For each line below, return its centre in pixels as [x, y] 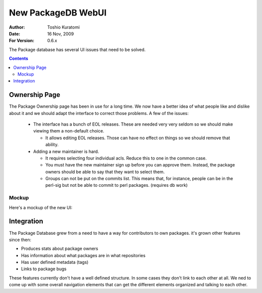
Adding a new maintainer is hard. [66, 151]
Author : [17, 27]
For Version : [22, 41]
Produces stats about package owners [60, 249]
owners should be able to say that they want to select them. [105, 172]
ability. [52, 145]
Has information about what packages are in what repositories [83, 255]
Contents [19, 59]
